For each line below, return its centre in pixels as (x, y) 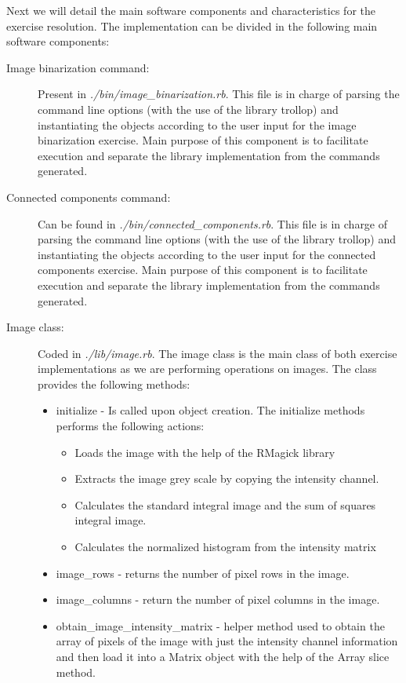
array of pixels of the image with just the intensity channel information (227, 641)
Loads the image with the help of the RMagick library (205, 452)
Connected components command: (89, 197)
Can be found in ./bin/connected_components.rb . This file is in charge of (213, 223)
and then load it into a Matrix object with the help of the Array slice (223, 656)
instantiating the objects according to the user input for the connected (207, 254)
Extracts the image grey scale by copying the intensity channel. (227, 478)
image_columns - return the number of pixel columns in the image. (218, 599)
